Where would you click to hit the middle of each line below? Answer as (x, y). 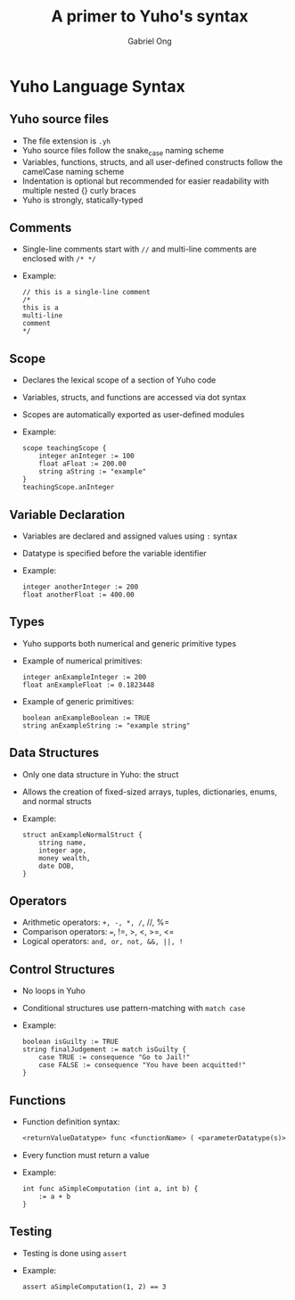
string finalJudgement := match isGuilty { (104, 1049)
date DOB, (57, 866)
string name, (63, 843)
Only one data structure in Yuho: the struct (100, 774)
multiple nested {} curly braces (79, 190)
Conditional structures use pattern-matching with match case (134, 1008)
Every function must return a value (86, 1155)
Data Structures (54, 753)
